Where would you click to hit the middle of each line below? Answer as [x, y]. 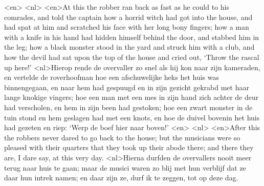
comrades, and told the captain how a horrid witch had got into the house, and [128, 17]
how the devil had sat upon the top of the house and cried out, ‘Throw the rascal [132, 57]
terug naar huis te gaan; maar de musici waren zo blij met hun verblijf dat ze [125, 167]
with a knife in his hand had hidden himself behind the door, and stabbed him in [132, 37]
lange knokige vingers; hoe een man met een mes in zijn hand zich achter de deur [131, 97]
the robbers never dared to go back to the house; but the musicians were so [122, 137]
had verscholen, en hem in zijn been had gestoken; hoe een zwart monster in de [128, 107]
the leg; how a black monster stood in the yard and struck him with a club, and [129, 47]
